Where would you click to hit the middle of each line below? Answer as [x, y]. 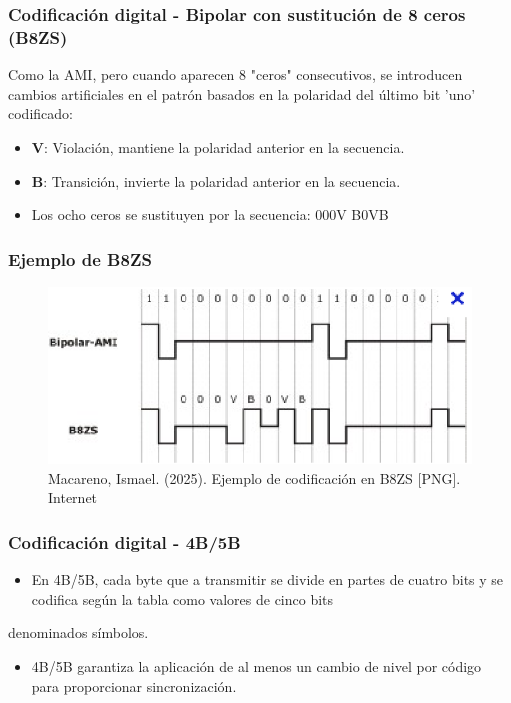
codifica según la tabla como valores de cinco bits [182, 598]
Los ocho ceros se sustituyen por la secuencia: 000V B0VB [210, 214]
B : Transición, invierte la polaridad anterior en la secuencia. [216, 180]
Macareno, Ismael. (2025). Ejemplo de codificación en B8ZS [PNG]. [254, 477]
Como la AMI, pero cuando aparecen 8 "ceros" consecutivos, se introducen [235, 74]
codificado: [40, 113]
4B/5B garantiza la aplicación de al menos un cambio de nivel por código [256, 665]
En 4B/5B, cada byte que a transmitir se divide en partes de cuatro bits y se [267, 579]
